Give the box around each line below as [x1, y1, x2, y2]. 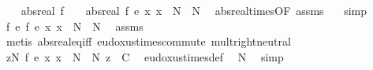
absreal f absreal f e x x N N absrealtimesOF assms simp [21, 2, 367, 18]
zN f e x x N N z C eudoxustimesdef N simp [6, 48, 284, 64]
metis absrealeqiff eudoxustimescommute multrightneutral [6, 33, 291, 50]
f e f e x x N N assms [6, 17, 144, 34]
